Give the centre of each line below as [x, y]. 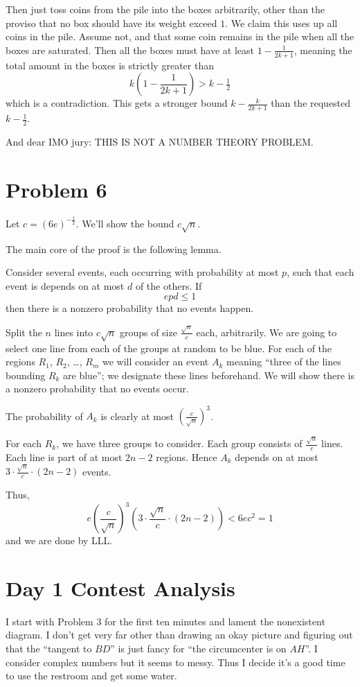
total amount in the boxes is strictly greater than [110, 65]
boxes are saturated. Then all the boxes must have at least [130, 50]
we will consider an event [155, 362]
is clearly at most [137, 416]
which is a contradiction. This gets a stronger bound [117, 103]
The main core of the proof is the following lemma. [114, 249]
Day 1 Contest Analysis [120, 588]
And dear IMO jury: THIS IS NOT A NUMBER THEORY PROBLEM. [160, 141]
